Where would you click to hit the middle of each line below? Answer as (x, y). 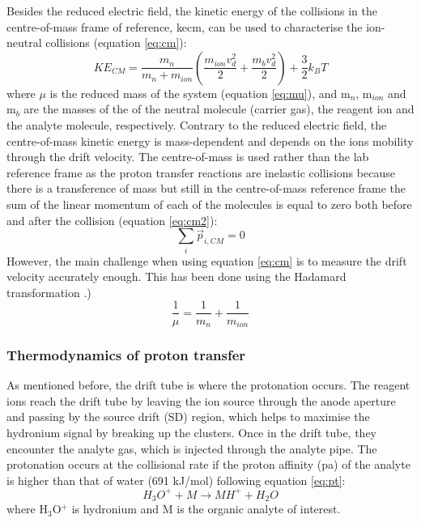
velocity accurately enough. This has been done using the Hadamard (176, 276)
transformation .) (49, 292)
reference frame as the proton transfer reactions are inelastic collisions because (201, 172)
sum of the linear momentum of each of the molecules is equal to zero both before (209, 204)
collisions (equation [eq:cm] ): (116, 43)
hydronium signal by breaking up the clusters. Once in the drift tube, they (192, 432)
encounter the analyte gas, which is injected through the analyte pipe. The (192, 448)
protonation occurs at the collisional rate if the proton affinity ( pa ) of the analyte (208, 464)
